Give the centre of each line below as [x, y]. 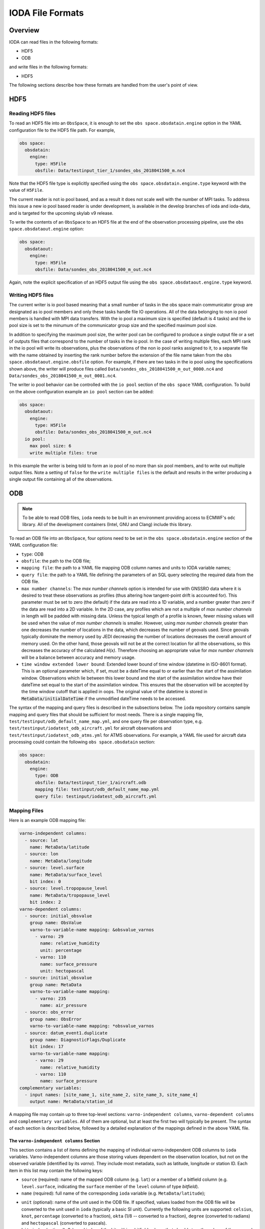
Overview [24, 30]
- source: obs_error [49, 1012]
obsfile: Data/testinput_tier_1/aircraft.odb [91, 782]
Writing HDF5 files [31, 295]
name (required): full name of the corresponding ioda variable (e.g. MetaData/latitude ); [113, 1193]
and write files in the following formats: [48, 67]
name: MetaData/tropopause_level [70, 895]
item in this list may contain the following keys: [56, 1170]
